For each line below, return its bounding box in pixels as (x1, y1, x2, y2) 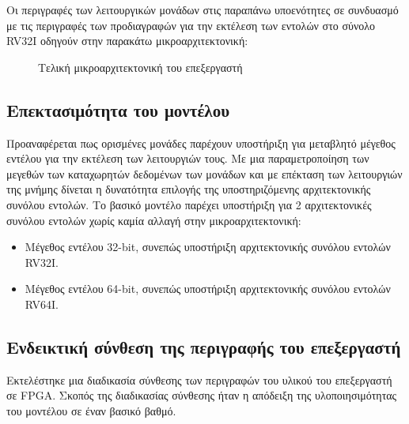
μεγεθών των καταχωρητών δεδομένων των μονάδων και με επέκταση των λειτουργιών (6, 165, 403, 182)
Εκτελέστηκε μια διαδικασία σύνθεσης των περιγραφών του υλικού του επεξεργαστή (6, 371, 392, 388)
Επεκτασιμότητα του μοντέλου (6, 97, 230, 122)
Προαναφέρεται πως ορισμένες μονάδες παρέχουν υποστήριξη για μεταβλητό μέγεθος (6, 134, 396, 151)
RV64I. (25, 295, 59, 312)
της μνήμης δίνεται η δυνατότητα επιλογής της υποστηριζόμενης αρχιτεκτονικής (6, 181, 371, 197)
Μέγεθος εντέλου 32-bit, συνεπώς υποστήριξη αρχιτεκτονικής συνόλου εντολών (25, 238, 391, 255)
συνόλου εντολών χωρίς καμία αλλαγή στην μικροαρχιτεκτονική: (6, 212, 301, 228)
